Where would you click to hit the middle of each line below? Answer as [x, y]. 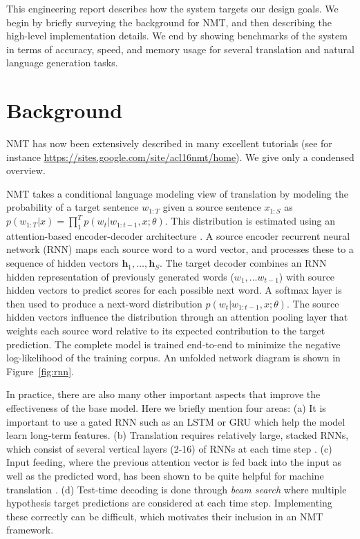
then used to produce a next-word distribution [104, 303]
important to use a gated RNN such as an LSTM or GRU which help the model [176, 421]
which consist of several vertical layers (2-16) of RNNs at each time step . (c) [169, 448]
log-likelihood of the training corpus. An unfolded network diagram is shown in [173, 358]
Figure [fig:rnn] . [40, 371]
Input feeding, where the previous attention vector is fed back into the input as [174, 462]
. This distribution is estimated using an [250, 221]
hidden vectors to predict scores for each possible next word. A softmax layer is [174, 290]
